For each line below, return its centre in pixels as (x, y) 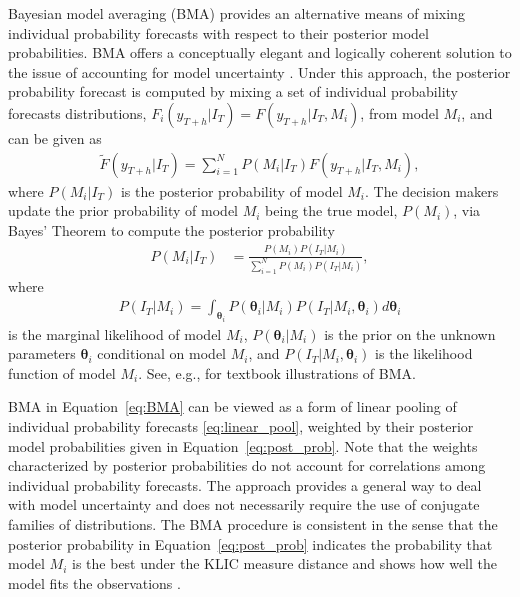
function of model (62, 372)
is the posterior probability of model (231, 190)
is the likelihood (424, 353)
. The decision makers (431, 190)
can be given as (55, 137)
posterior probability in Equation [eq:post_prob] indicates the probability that (250, 543)
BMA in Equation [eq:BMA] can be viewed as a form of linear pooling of (232, 406)
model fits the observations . (94, 582)
